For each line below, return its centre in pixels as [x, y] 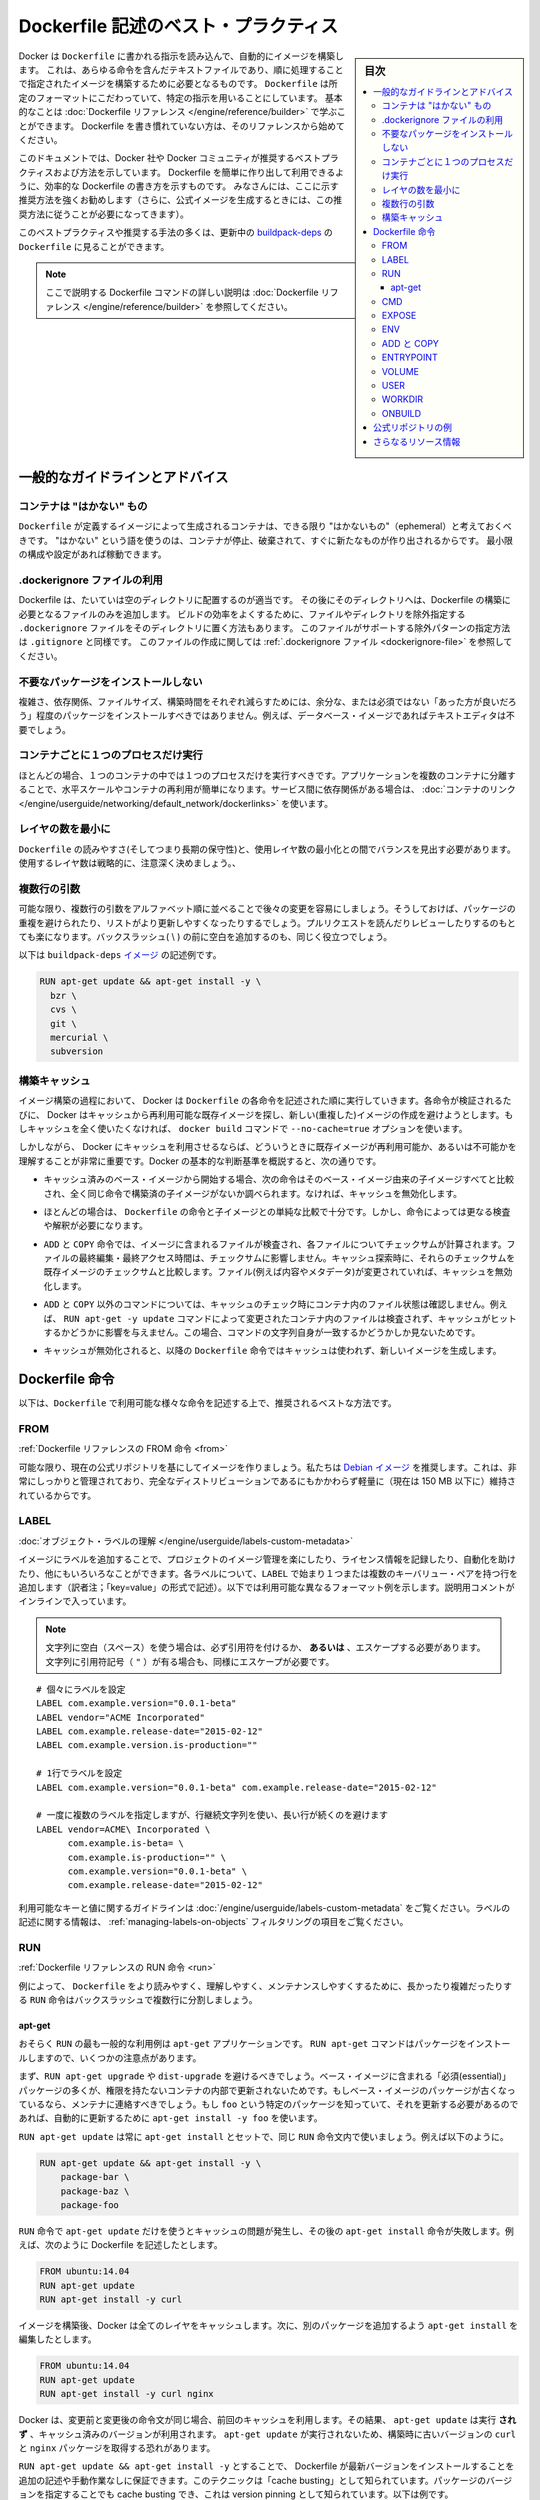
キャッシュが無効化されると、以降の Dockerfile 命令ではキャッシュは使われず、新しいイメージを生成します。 [272, 1351]
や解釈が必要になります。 [96, 1226]
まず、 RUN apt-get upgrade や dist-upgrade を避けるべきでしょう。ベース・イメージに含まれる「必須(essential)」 [265, 2076]
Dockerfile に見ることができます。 [94, 246]
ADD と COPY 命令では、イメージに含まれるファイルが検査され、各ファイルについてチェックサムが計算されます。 [275, 1244]
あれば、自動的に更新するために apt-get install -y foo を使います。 [170, 2118]
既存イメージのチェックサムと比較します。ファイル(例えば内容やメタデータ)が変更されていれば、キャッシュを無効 [278, 1272]
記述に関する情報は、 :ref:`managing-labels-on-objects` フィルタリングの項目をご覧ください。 [213, 1922]
